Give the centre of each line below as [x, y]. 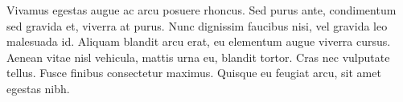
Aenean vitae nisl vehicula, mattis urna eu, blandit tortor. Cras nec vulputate [198, 57]
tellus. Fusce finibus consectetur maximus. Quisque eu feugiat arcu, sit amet [194, 73]
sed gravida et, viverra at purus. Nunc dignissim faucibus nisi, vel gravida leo [197, 25]
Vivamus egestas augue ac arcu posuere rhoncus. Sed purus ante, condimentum [201, 10]
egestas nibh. [38, 88]
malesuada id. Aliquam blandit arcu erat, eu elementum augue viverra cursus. [199, 41]
